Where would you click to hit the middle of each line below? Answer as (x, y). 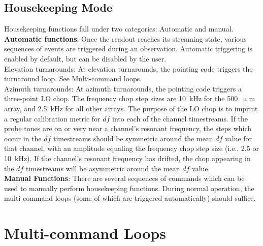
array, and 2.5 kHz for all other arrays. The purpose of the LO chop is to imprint (131, 108)
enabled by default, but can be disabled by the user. (85, 58)
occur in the (23, 138)
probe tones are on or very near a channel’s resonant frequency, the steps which (128, 128)
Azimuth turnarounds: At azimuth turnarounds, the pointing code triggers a (123, 88)
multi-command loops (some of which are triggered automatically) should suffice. (130, 198)
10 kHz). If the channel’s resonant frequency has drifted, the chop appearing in (127, 158)
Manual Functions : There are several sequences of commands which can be (124, 178)
